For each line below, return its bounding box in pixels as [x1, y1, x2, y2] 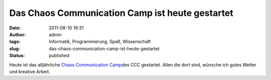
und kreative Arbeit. [9, 69, 50, 75]
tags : [9, 39, 21, 45]
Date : [9, 25, 21, 31]
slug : [9, 45, 20, 52]
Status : [9, 53, 25, 59]
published [49, 53, 70, 59]
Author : [9, 31, 26, 37]
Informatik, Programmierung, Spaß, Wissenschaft [49, 39, 151, 45]
